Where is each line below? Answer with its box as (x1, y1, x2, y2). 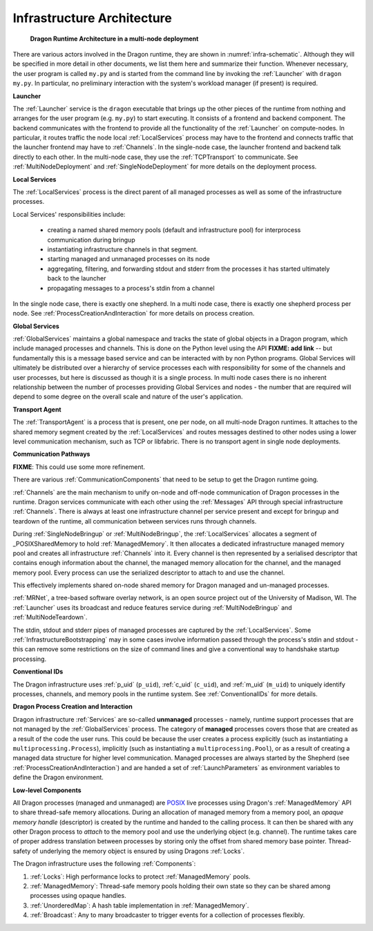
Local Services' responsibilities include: (12, 210, 126, 218)
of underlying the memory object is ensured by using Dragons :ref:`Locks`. (32, 847, 245, 855)
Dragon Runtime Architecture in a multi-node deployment (30, 35, 199, 43)
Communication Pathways (12, 450, 90, 459)
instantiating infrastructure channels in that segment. (47, 245, 198, 253)
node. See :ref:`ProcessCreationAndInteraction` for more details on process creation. (12, 309, 255, 318)
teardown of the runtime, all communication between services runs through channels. (12, 517, 257, 525)
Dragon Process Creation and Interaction (12, 702, 133, 711)
